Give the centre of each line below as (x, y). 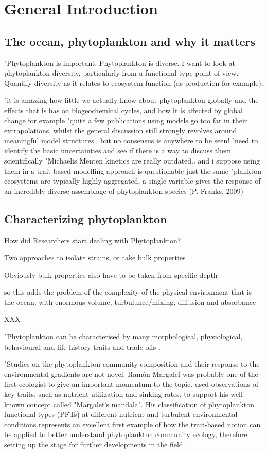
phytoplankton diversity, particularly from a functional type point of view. (121, 73)
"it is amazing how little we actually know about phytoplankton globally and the (131, 100)
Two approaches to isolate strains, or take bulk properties (95, 257)
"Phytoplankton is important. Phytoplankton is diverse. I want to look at (120, 62)
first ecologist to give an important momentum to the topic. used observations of (131, 384)
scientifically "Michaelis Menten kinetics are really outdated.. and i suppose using (132, 160)
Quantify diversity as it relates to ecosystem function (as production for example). (134, 83)
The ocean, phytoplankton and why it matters (130, 41)
